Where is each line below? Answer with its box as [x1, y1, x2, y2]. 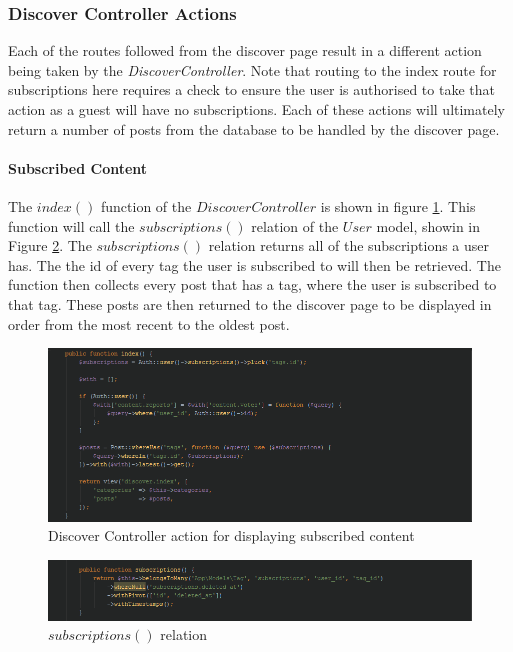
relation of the [251, 215, 339, 236]
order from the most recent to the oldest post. [8, 313, 290, 334]
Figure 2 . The [8, 235, 92, 256]
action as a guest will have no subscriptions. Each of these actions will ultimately [8, 99, 505, 119]
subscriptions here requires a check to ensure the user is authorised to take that [8, 79, 495, 100]
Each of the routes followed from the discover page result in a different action [8, 40, 482, 61]
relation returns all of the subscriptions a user [208, 235, 490, 256]
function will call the [8, 215, 135, 236]
